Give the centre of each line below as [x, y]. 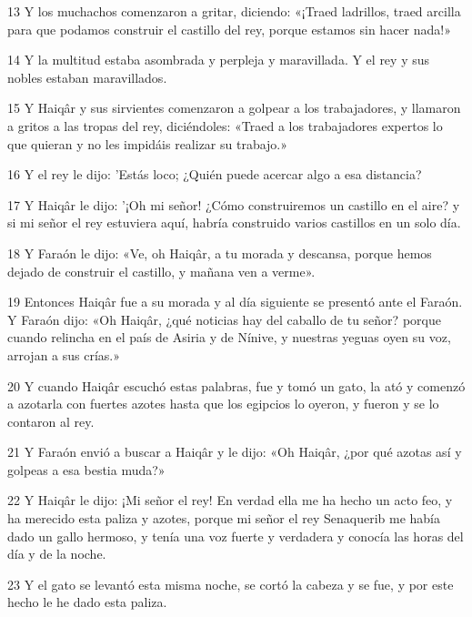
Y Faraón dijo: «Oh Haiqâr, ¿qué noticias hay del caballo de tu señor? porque [224, 319]
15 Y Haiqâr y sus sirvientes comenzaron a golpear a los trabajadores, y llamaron [234, 108]
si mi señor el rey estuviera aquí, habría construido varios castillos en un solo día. [234, 223]
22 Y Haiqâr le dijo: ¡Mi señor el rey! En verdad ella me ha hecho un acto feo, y [230, 500]
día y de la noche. [57, 554]
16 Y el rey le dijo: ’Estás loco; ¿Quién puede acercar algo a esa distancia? [215, 174]
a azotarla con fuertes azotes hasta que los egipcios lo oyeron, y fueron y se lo [223, 404]
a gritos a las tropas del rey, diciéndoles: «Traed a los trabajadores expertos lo [225, 125]
